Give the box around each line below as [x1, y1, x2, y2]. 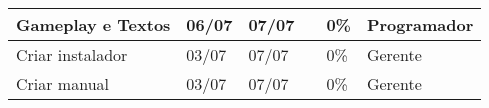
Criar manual [16, 72, 109, 95]
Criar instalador [16, 43, 128, 66]
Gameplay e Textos [16, 13, 171, 36]
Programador [366, 13, 474, 36]
